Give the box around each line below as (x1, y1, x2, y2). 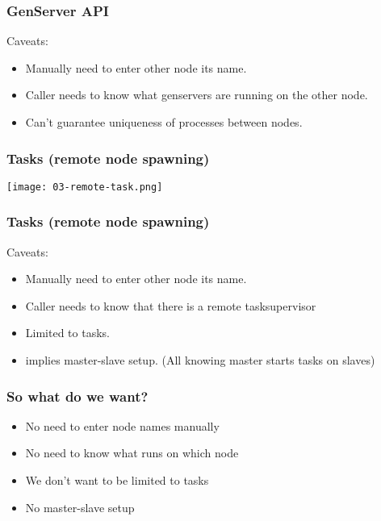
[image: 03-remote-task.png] (6, 181, 163, 193)
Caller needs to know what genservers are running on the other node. (25, 86, 368, 103)
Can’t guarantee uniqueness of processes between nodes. (25, 114, 303, 130)
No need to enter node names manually (25, 417, 220, 434)
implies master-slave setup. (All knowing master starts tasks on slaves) (25, 352, 375, 369)
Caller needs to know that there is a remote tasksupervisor (25, 297, 316, 314)
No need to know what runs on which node (25, 444, 239, 461)
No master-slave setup (25, 498, 135, 515)
